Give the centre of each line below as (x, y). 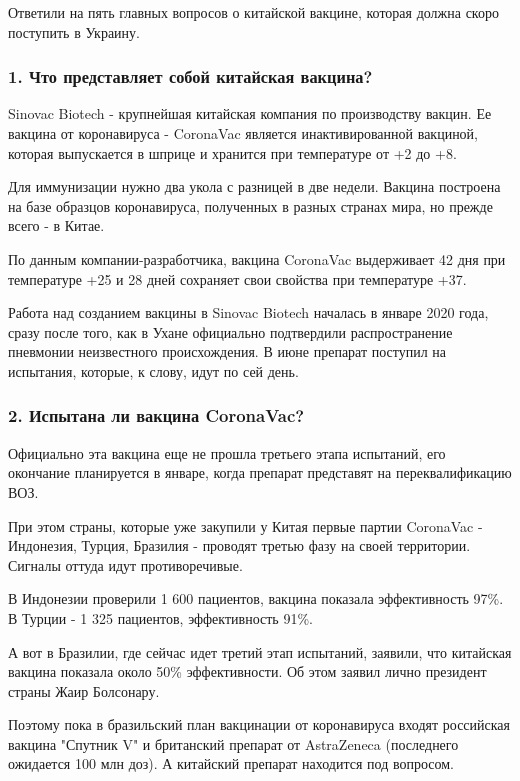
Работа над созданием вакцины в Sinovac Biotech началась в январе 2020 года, (248, 312)
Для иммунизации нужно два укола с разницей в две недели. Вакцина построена (254, 186)
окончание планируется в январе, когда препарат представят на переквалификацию (260, 472)
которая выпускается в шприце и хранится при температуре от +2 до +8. (232, 152)
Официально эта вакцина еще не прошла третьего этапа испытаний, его (227, 452)
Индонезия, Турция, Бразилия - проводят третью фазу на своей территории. (239, 545)
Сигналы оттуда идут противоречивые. (125, 564)
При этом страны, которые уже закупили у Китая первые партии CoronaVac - (245, 525)
